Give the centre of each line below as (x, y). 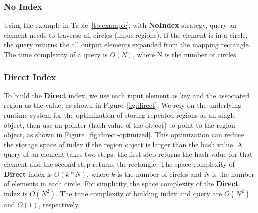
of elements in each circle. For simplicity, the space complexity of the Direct (121, 183)
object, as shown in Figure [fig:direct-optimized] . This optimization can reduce (124, 134)
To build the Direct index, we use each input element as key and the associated (127, 95)
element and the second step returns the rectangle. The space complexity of (119, 163)
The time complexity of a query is (56, 54)
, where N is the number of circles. (185, 54)
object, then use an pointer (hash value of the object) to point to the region (120, 124)
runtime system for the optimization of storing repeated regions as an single (120, 115)
